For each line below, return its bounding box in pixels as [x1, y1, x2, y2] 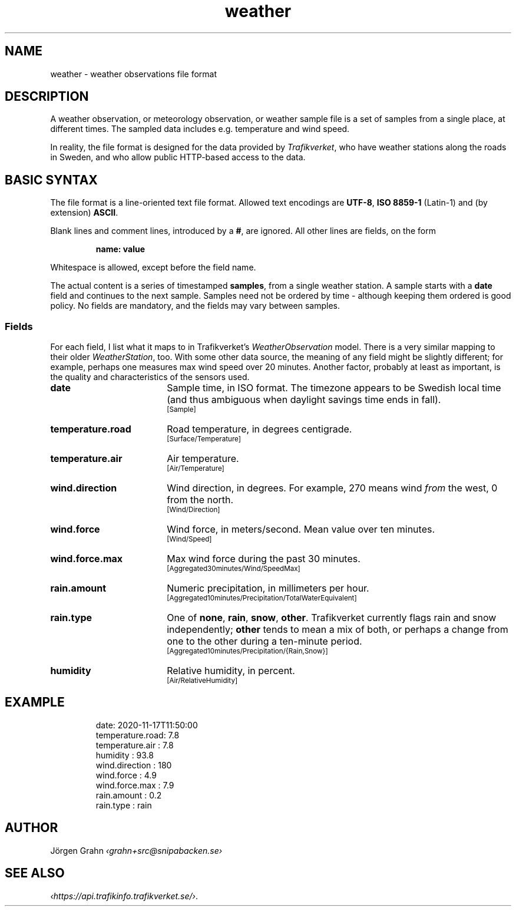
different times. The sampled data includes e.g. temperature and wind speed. [50, 124, 350, 134]
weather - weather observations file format [50, 68, 217, 79]
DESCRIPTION [5, 89, 89, 104]
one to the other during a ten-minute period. [167, 635, 362, 648]
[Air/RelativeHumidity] [167, 676, 238, 685]
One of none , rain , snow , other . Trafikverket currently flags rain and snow [167, 612, 497, 624]
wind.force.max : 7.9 [95, 780, 174, 790]
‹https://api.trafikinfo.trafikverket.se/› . [50, 890, 199, 901]
